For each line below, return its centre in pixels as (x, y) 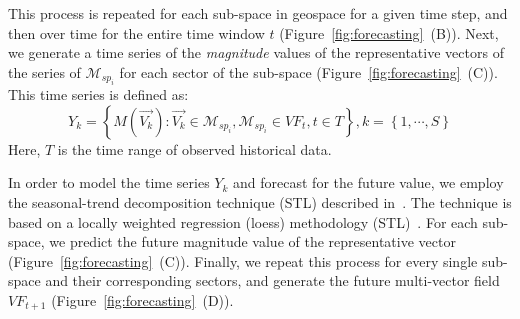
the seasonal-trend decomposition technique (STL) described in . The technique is (260, 201)
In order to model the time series (109, 182)
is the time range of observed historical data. (194, 148)
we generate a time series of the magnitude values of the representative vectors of (256, 52)
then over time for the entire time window (136, 32)
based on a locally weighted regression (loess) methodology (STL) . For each (243, 221)
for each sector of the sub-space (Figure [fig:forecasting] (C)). (308, 71)
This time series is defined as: (98, 94)
